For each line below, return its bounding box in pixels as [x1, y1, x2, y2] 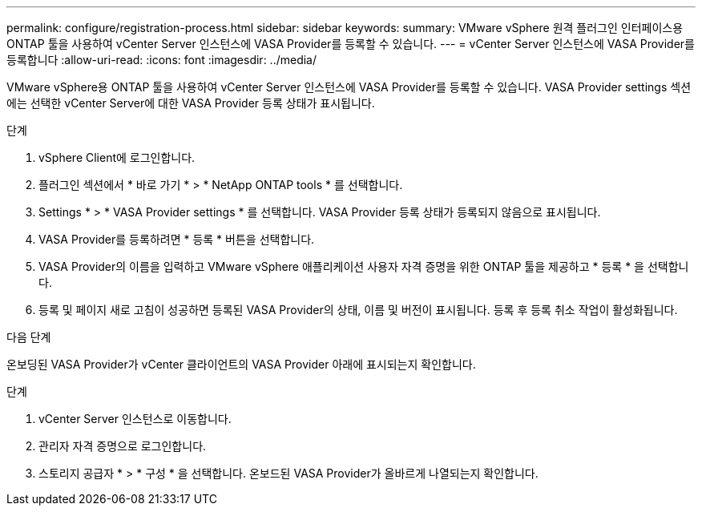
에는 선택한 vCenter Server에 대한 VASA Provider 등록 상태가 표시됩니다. [6, 96, 375, 110]
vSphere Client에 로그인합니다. [38, 151, 196, 164]
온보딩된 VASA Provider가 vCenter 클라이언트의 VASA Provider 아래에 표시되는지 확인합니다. [6, 357, 476, 371]
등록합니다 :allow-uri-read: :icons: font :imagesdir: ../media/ [6, 53, 317, 67]
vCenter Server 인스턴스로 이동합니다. [38, 412, 232, 425]
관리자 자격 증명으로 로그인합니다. [38, 439, 207, 453]
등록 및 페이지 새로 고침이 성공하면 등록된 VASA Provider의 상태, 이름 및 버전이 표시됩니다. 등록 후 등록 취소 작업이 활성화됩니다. [38, 303, 678, 316]
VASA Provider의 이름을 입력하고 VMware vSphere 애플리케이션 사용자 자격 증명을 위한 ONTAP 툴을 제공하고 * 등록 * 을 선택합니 [38, 260, 689, 273]
